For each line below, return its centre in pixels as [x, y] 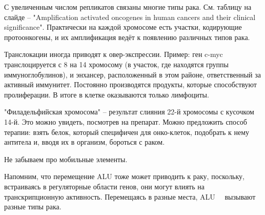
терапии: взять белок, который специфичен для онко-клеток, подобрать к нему [127, 132]
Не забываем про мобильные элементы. [66, 159]
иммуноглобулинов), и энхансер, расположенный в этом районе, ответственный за [132, 74]
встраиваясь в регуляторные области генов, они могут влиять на [104, 186]
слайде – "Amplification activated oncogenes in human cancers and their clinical [130, 17]
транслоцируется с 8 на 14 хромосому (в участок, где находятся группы [117, 64]
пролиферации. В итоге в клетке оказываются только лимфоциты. [107, 94]
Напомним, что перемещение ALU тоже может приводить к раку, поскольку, [124, 176]
